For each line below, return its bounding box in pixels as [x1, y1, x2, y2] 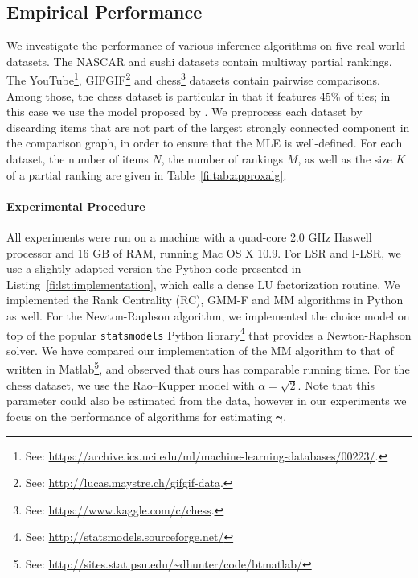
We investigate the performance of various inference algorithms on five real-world [6, 37, 406, 54]
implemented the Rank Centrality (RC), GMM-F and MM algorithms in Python [6, 291, 404, 308]
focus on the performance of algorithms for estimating [6, 407, 273, 424]
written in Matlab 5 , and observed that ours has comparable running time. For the [6, 358, 410, 378]
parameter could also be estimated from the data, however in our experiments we [6, 392, 407, 409]
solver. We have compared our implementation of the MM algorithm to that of [6, 341, 394, 358]
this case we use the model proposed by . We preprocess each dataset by [6, 103, 363, 120]
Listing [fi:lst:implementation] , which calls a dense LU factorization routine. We [6, 275, 400, 292]
